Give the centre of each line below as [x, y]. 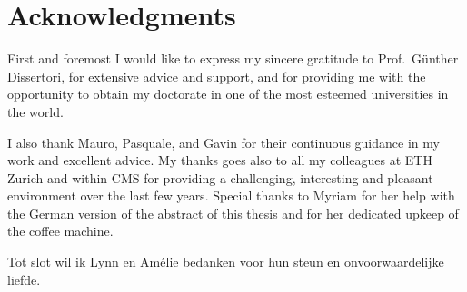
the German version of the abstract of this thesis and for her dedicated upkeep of [233, 213]
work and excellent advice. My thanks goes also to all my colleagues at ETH [220, 160]
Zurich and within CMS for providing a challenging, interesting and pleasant [220, 177]
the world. [35, 111]
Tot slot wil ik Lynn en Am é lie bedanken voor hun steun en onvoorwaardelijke [226, 262]
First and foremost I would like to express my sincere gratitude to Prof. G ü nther [233, 58]
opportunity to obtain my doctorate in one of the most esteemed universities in [228, 94]
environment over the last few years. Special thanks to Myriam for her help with [231, 195]
